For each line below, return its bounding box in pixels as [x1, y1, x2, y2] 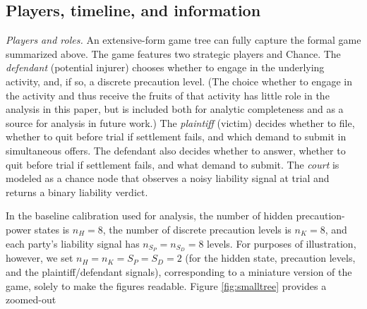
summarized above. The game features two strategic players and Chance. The [6, 46, 341, 61]
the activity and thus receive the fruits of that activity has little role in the [6, 87, 330, 102]
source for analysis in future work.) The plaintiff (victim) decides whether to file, [6, 115, 355, 130]
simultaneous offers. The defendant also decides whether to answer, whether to [6, 143, 346, 157]
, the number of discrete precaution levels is [102, 222, 291, 236]
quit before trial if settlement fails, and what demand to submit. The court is [6, 157, 339, 171]
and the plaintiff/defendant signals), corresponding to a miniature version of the [6, 264, 352, 279]
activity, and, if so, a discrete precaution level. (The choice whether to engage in [6, 73, 353, 88]
